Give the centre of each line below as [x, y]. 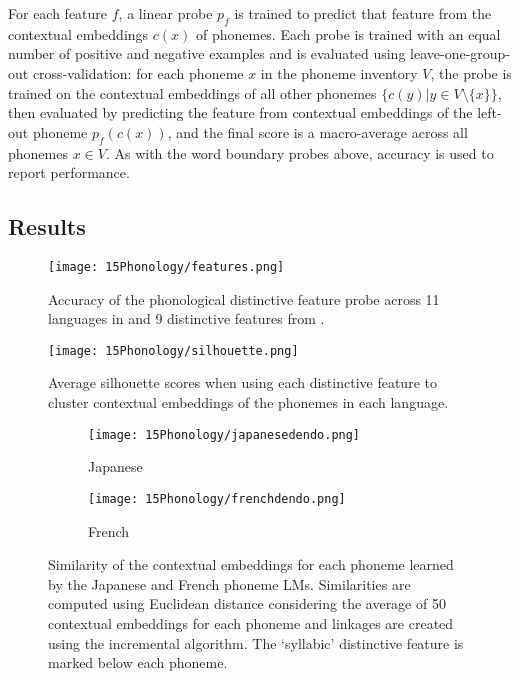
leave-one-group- [460, 53]
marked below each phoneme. [138, 662]
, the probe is [471, 72]
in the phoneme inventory [339, 72]
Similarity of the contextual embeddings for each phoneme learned [251, 564]
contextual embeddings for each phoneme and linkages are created [251, 622]
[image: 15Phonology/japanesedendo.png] [224, 434]
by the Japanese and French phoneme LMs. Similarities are [229, 583]
